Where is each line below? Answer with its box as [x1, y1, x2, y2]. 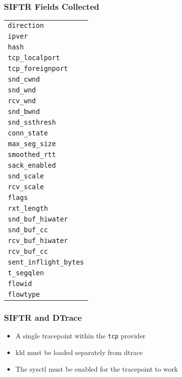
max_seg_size [8, 140, 56, 148]
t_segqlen [8, 269, 44, 277]
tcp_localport [8, 54, 60, 62]
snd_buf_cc [8, 226, 48, 234]
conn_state [8, 129, 48, 137]
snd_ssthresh [8, 118, 56, 127]
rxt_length [8, 204, 48, 213]
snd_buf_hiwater [8, 215, 68, 223]
